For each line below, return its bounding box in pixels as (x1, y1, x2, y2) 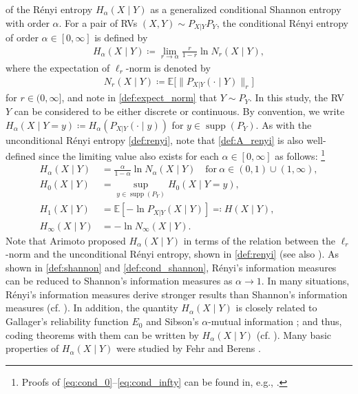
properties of (6, 341, 59, 355)
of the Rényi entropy (6, 2, 93, 16)
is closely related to (235, 300, 317, 315)
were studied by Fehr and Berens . (116, 341, 261, 355)
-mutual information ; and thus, (208, 314, 342, 329)
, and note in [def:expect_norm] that (61, 90, 218, 105)
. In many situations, (261, 273, 350, 288)
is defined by (94, 30, 148, 45)
